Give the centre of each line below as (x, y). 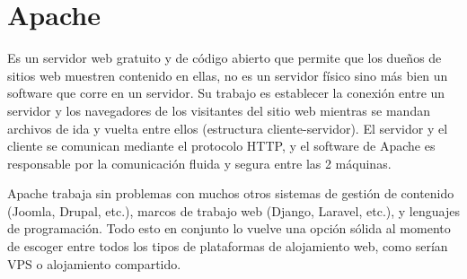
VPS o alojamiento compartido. (94, 263)
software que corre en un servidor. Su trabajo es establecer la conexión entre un (226, 93)
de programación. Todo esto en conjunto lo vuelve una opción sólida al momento (229, 228)
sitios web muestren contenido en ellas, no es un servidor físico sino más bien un (228, 75)
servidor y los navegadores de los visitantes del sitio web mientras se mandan (219, 110)
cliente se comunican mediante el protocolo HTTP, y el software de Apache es (221, 146)
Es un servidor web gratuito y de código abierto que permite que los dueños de (225, 58)
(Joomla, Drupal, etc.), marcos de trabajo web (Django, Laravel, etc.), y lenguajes (233, 210)
